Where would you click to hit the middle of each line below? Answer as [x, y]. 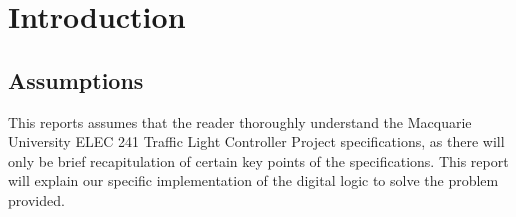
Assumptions [76, 79]
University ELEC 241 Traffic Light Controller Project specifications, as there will [256, 141]
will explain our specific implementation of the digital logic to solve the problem [253, 180]
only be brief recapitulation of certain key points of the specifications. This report [258, 160]
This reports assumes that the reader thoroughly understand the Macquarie [240, 121]
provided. [36, 199]
